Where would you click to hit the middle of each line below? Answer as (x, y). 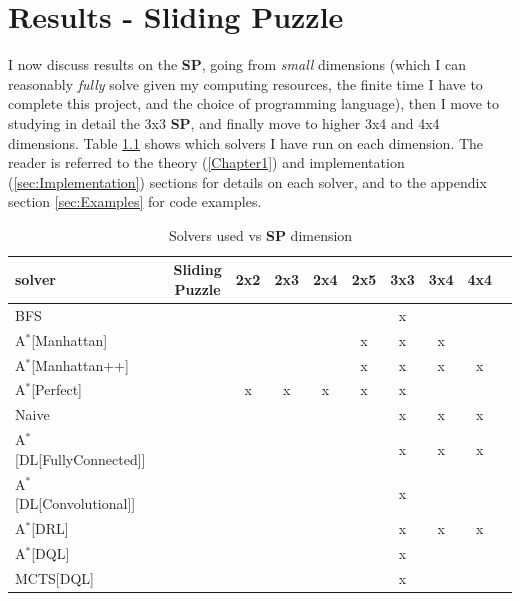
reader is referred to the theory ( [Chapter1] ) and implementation (206, 162)
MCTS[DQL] (54, 577)
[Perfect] (56, 389)
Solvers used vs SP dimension (260, 234)
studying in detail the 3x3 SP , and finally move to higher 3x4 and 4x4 (224, 122)
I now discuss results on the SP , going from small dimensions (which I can (237, 64)
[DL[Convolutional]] (75, 503)
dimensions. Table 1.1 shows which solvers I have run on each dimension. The (246, 142)
